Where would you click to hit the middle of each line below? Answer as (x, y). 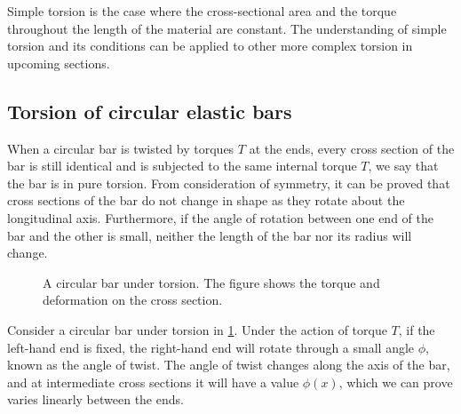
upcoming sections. (59, 63)
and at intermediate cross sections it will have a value (153, 382)
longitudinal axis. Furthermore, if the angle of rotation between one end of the (220, 217)
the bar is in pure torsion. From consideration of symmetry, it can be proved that (229, 183)
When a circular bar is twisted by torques (121, 148)
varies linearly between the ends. (95, 399)
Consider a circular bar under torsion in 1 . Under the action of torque (197, 329)
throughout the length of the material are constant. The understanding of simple (227, 28)
